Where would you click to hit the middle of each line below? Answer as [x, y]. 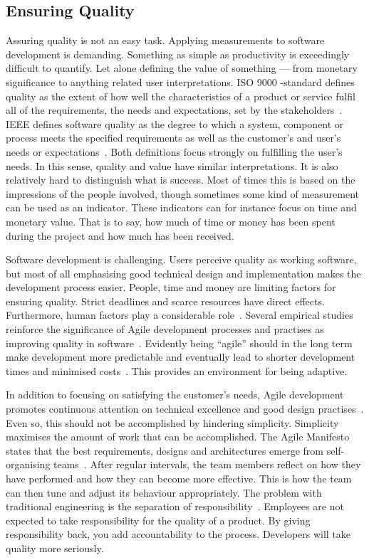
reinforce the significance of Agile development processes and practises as [165, 329]
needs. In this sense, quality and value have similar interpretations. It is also [172, 165]
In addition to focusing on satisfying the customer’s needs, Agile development [175, 395]
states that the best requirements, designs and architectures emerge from [165, 450]
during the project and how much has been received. [120, 235]
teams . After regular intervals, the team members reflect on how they [207, 464]
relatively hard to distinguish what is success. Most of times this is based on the [181, 180]
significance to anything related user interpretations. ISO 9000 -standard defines [180, 81]
